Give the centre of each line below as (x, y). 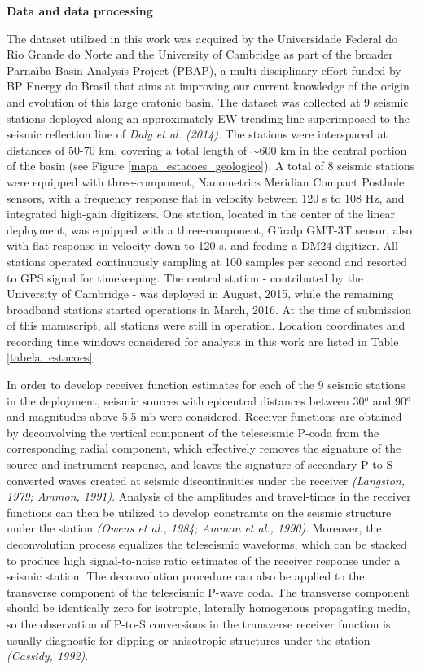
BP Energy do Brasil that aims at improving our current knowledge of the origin (208, 86)
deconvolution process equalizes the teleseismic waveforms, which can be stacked (207, 544)
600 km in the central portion (333, 149)
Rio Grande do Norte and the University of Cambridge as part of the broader (200, 54)
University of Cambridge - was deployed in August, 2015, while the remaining (200, 293)
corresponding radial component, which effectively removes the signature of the (204, 448)
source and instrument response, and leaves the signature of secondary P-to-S (200, 464)
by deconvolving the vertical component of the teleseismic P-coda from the (193, 432)
